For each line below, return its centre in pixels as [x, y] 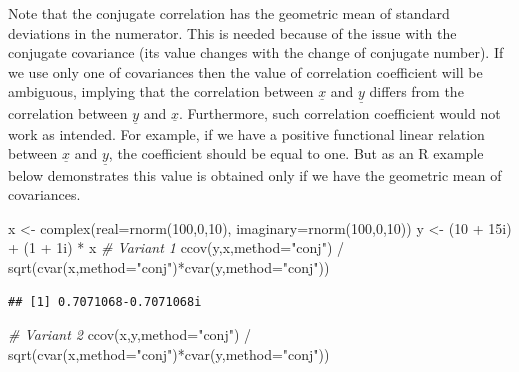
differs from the [416, 91]
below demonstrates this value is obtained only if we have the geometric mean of [255, 174]
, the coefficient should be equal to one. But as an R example [296, 153]
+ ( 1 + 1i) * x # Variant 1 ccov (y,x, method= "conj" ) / [176, 247]
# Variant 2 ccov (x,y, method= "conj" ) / [130, 334]
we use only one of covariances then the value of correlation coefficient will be [245, 71]
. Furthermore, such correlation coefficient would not [339, 112]
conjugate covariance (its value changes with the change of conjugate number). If [256, 52]
